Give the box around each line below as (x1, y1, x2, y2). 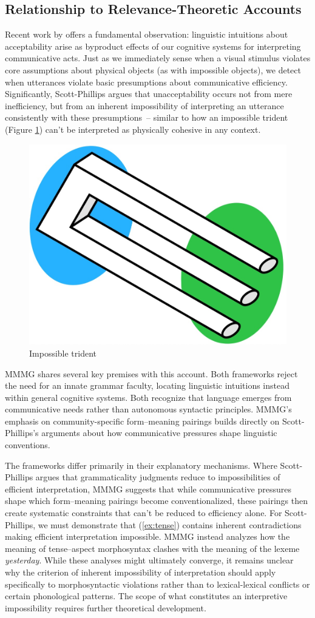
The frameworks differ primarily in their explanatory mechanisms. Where (5, 458, 277, 471)
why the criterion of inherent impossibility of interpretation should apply (5, 566, 276, 578)
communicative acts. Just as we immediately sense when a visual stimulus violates (5, 52, 311, 64)
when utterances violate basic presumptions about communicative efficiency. (5, 75, 288, 88)
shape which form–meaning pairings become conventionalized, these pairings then (5, 494, 308, 507)
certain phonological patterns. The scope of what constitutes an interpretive (5, 589, 288, 602)
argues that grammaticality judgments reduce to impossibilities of (35, 471, 280, 483)
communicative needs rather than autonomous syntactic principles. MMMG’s (5, 403, 292, 415)
